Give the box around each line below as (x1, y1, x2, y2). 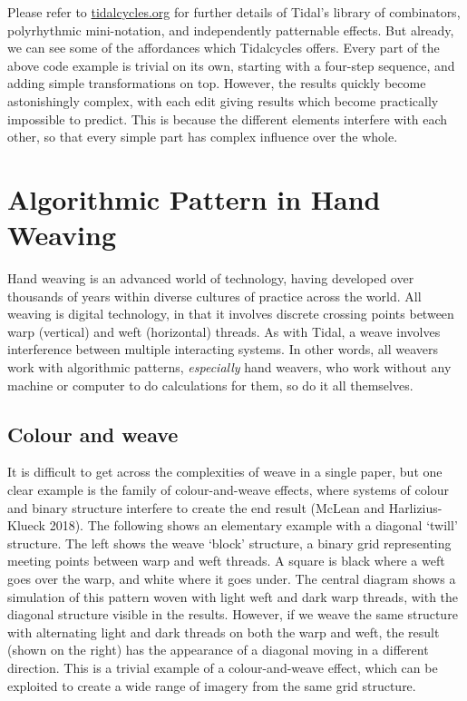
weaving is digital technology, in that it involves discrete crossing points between (7, 304, 454, 323)
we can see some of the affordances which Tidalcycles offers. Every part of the (7, 38, 440, 57)
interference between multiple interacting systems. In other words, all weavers (7, 340, 439, 359)
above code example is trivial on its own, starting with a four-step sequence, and (7, 55, 455, 74)
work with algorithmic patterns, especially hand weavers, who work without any (7, 358, 452, 377)
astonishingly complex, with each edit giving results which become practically (7, 91, 439, 110)
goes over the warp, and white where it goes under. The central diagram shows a (7, 568, 456, 587)
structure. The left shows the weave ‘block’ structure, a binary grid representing (7, 533, 452, 552)
